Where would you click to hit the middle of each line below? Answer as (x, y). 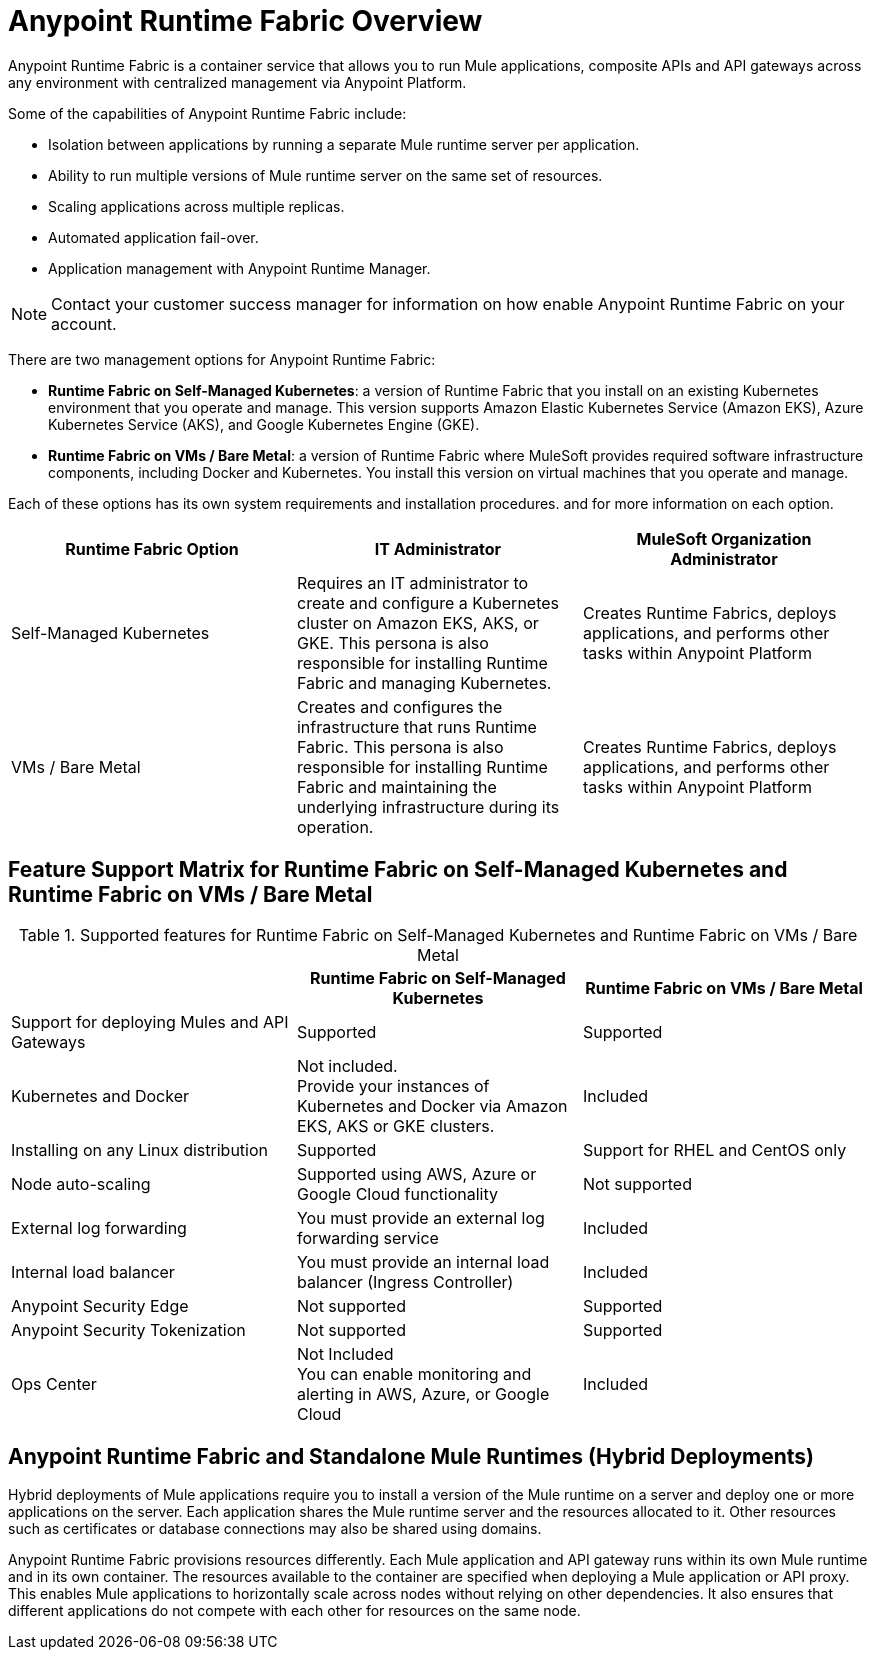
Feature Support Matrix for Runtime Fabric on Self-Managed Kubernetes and (398, 870)
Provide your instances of (393, 1085)
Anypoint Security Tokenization (128, 1329)
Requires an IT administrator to (412, 582)
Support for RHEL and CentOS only (714, 1149)
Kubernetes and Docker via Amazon (432, 1105)
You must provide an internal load (423, 1261)
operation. (335, 826)
